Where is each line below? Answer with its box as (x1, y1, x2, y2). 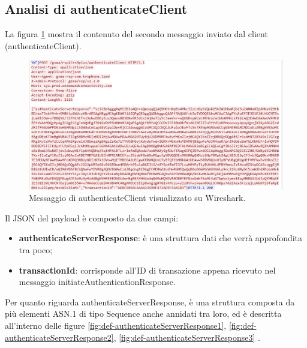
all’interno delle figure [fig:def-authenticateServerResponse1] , (5, 319, 227, 332)
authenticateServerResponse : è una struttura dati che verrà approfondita (19, 232, 303, 244)
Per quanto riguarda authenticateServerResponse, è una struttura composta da (5, 295, 295, 308)
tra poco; (19, 244, 53, 256)
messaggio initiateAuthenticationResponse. (19, 275, 176, 288)
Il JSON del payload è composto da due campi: (5, 211, 179, 224)
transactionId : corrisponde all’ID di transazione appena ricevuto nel (19, 263, 276, 276)
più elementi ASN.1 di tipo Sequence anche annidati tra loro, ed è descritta (5, 307, 282, 320)
